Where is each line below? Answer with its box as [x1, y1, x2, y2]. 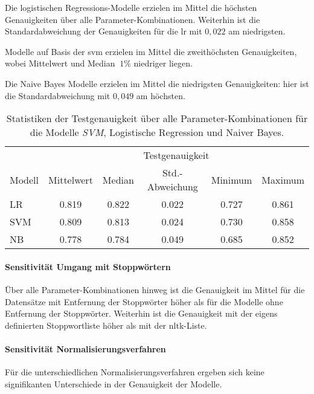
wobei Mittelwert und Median [5, 57, 115, 69]
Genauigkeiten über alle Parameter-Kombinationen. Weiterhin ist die [5, 13, 260, 25]
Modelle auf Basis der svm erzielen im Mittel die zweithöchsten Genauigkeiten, [5, 45, 297, 57]
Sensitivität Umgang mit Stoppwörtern [5, 260, 171, 273]
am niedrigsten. [228, 25, 286, 37]
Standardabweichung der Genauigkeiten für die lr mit [5, 25, 202, 37]
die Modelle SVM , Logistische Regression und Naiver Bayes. [30, 125, 284, 140]
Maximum [261, 172, 304, 187]
